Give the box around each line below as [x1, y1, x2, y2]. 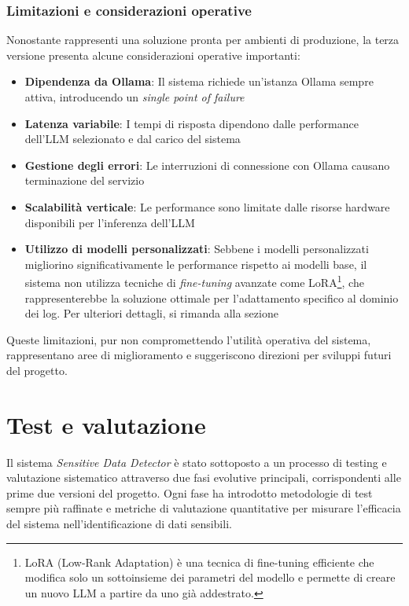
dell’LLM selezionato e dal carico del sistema [24, 130, 241, 147]
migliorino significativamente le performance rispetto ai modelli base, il [24, 255, 367, 272]
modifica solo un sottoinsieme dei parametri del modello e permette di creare [24, 569, 396, 586]
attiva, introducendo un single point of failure [24, 89, 245, 105]
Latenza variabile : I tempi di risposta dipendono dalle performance [24, 115, 359, 131]
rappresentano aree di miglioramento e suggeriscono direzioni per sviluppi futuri [6, 347, 392, 363]
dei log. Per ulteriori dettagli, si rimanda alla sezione [24, 305, 278, 321]
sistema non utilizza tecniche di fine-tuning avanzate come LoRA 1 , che [24, 272, 364, 290]
